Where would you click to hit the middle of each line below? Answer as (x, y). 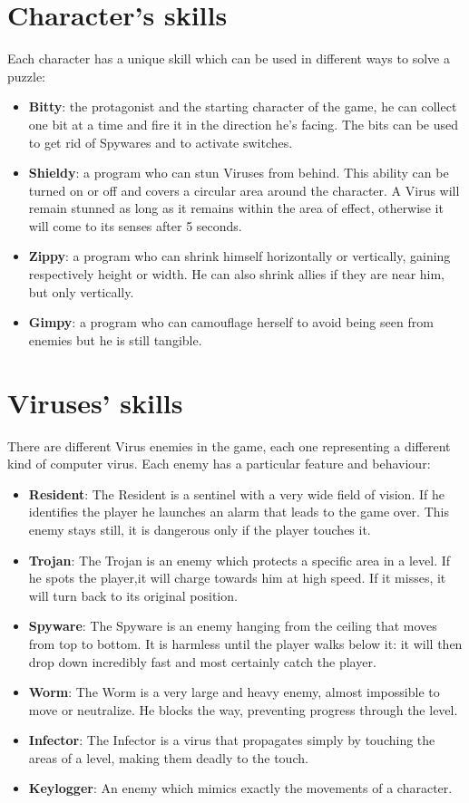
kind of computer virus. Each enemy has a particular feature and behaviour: (219, 464)
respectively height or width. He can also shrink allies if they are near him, (237, 274)
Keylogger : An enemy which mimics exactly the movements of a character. (240, 788)
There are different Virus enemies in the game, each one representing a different (229, 445)
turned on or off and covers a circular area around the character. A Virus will (244, 190)
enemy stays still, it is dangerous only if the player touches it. (200, 529)
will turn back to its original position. (133, 595)
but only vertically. (81, 291)
